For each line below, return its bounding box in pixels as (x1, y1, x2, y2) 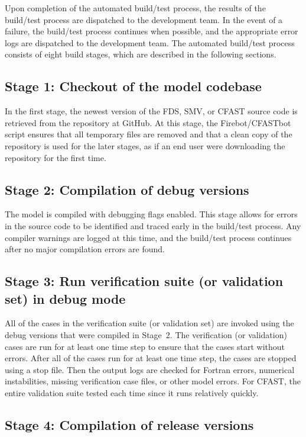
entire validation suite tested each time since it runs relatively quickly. (5, 386, 259, 399)
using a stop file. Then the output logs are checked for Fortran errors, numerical (5, 363, 295, 375)
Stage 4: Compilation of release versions (5, 415, 254, 433)
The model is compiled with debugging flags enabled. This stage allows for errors (5, 208, 298, 220)
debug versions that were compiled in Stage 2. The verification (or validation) (5, 328, 287, 340)
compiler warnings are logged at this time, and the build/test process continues (5, 231, 292, 243)
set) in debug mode (5, 289, 126, 307)
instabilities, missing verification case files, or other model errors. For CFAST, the (5, 375, 301, 387)
